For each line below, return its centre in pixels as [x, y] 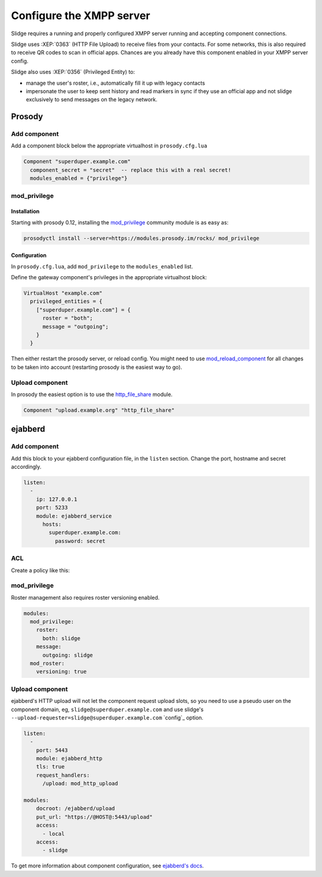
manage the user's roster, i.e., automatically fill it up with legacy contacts [115, 83]
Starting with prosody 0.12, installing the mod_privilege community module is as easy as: [120, 222]
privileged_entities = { [66, 302]
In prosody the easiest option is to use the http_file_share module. [92, 394]
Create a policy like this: [40, 570]
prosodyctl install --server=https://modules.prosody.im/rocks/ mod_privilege [141, 238]
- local [54, 833]
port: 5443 [52, 750]
